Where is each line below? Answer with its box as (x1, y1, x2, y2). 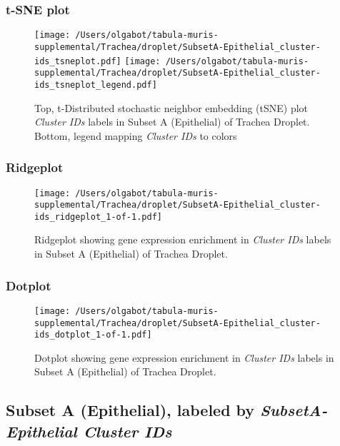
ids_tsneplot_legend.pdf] (34, 79, 157, 90)
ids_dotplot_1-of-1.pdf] (34, 330, 152, 340)
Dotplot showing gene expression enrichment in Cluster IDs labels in (34, 350, 334, 365)
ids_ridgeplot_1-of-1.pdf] (34, 211, 162, 222)
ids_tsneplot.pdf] (34, 56, 121, 66)
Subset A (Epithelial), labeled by (6, 399, 255, 421)
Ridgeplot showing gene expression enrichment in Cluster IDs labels (34, 232, 331, 247)
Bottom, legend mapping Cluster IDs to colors (34, 128, 237, 143)
